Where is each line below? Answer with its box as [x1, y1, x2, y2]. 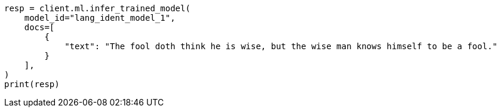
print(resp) [4, 79, 60, 89]
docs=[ [24, 23, 55, 32]
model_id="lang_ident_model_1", [24, 13, 176, 23]
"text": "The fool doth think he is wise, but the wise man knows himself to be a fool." [64, 41, 498, 51]
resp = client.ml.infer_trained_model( [4, 4, 190, 13]
